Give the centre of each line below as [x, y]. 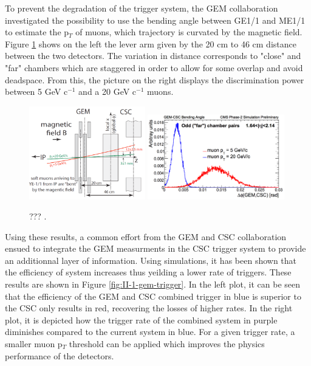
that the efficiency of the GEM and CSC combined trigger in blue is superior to [153, 296]
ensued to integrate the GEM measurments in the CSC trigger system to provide [155, 248]
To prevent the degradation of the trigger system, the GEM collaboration [142, 8]
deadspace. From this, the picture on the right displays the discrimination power [155, 79]
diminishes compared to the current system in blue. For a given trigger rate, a [150, 332]
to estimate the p [37, 32]
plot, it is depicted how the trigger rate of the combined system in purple [141, 319]
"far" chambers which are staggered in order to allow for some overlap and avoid [154, 67]
